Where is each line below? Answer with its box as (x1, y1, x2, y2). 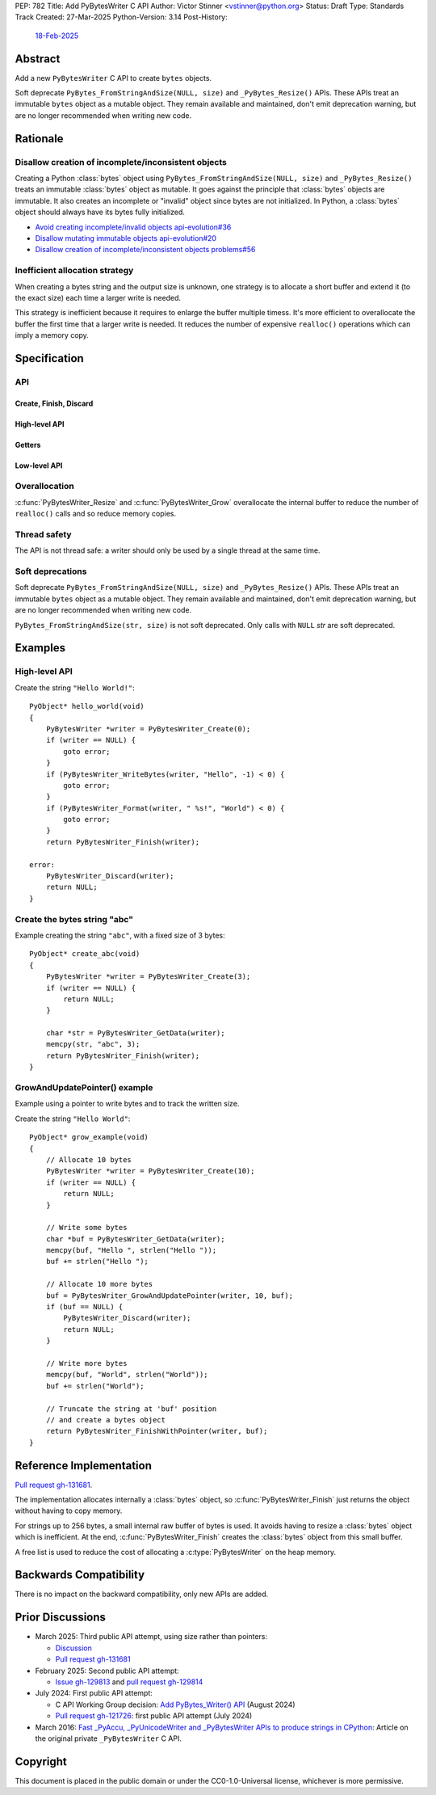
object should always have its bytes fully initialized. (15, 207, 186, 217)
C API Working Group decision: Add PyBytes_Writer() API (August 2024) (55, 1700, 296, 1709)
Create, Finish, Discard (15, 398, 94, 408)
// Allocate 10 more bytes (45, 1279, 153, 1289)
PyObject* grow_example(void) (29, 1132, 149, 1142)
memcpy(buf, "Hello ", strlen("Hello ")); (45, 1245, 217, 1255)
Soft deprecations (15, 566, 87, 577)
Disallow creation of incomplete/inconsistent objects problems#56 (35, 245, 256, 255)
